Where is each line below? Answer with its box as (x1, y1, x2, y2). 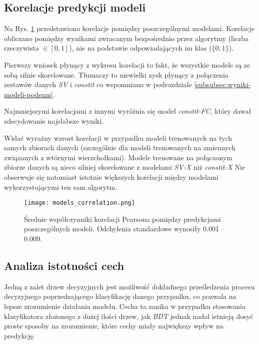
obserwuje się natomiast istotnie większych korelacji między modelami (4, 171, 218, 182)
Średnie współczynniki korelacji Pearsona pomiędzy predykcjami (24, 213, 221, 224)
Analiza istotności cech (4, 257, 124, 273)
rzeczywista (4, 43, 39, 53)
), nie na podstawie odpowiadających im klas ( (69, 43, 212, 53)
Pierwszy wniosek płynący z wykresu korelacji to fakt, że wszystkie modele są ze (4, 59, 250, 70)
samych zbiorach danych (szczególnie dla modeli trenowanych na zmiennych (4, 142, 235, 153)
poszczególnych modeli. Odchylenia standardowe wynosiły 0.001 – (24, 223, 225, 234)
